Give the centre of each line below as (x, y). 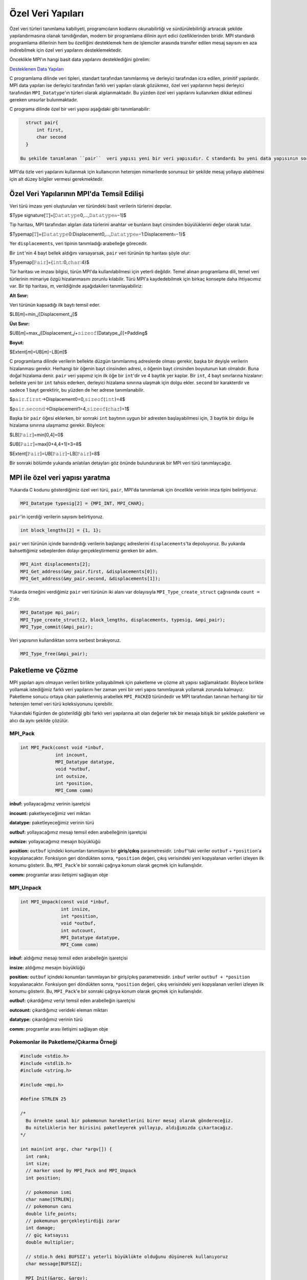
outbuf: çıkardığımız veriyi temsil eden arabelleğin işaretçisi (72, 1000)
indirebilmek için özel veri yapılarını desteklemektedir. (66, 50)
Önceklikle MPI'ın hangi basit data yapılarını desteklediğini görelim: (80, 59)
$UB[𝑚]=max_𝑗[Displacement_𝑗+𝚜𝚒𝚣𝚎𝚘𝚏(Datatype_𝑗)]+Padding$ (79, 333)
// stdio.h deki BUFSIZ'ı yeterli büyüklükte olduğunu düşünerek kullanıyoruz (127, 1257)
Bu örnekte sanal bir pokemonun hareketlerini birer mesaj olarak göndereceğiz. (130, 1121)
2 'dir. (15, 599)
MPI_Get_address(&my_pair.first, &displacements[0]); (89, 571)
